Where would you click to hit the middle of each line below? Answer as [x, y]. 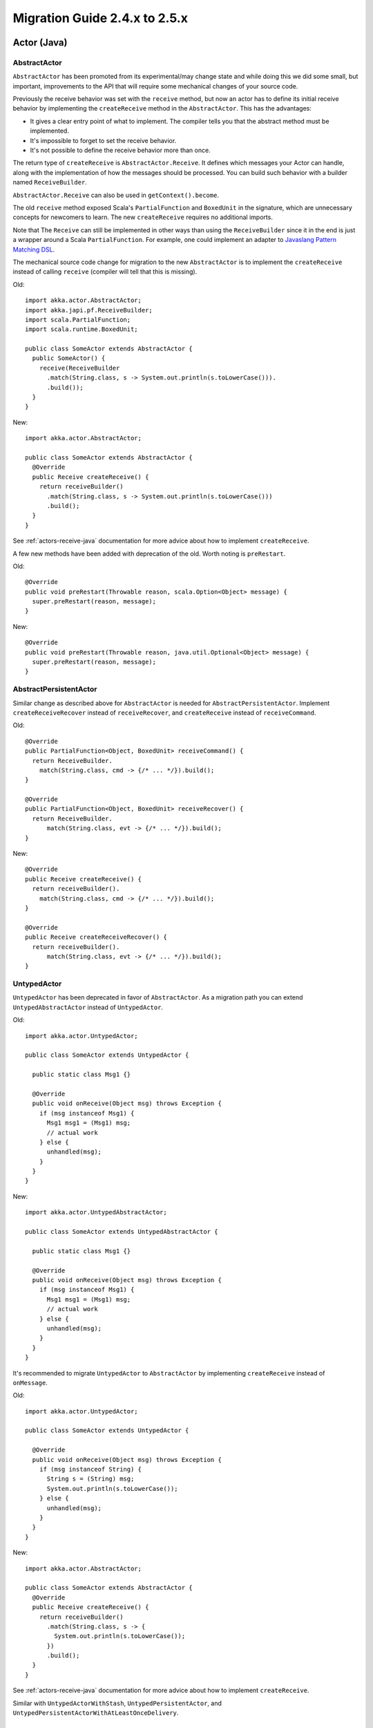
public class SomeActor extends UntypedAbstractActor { [122, 1232]
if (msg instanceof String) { [90, 1469]
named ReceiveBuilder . [50, 182]
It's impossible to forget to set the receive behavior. [103, 140]
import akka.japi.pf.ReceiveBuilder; [89, 310]
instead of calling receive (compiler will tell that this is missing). [105, 272]
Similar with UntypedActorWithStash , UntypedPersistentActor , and [117, 1703]
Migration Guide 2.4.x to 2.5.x [100, 18]
